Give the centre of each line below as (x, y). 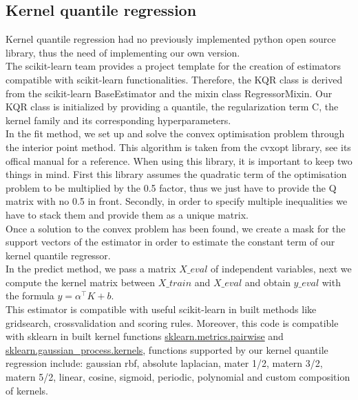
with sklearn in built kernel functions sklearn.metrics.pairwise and (145, 336)
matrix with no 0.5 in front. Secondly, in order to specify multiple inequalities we (177, 201)
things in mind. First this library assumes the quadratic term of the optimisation (176, 174)
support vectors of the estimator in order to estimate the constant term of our (170, 242)
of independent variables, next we (281, 269)
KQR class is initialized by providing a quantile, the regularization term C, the (172, 107)
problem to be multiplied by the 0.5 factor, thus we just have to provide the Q (171, 187)
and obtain (267, 282)
